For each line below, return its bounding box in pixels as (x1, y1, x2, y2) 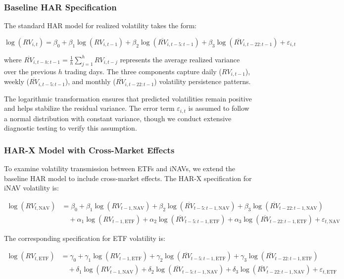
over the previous (4, 66, 56, 76)
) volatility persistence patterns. (154, 76, 251, 87)
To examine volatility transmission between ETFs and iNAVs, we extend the (4, 163, 236, 173)
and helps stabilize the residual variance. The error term (4, 103, 175, 113)
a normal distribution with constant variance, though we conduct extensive (4, 113, 232, 123)
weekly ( (4, 76, 29, 87)
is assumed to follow (188, 103, 249, 113)
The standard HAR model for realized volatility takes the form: (4, 20, 197, 31)
